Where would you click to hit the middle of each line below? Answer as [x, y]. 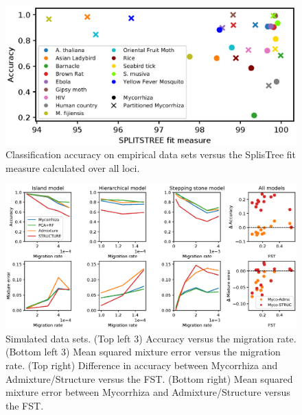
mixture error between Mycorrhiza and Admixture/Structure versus [148, 392]
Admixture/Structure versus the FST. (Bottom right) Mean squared [149, 378]
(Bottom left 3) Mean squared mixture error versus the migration [143, 352]
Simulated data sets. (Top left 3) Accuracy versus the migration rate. [151, 338]
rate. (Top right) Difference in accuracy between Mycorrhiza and [142, 365]
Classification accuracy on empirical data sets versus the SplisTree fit [151, 154]
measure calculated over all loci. [73, 167]
